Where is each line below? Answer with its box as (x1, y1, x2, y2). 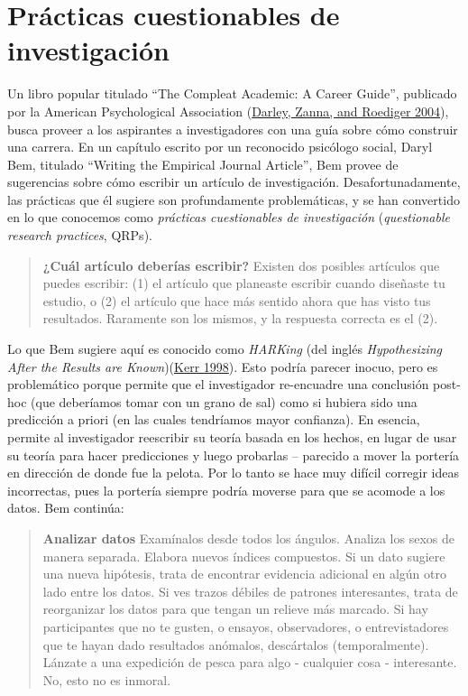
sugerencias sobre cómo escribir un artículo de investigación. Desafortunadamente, (7, 172, 461, 191)
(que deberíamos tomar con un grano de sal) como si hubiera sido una (31, 392, 418, 411)
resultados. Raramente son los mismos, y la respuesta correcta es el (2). (42, 309, 438, 328)
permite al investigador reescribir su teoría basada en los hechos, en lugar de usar (7, 428, 457, 446)
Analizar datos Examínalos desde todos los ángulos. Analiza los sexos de (42, 528, 454, 547)
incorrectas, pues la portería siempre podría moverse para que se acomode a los (7, 480, 445, 499)
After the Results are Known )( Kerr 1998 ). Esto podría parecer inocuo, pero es (7, 357, 438, 376)
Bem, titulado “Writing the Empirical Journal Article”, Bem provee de (7, 154, 399, 173)
